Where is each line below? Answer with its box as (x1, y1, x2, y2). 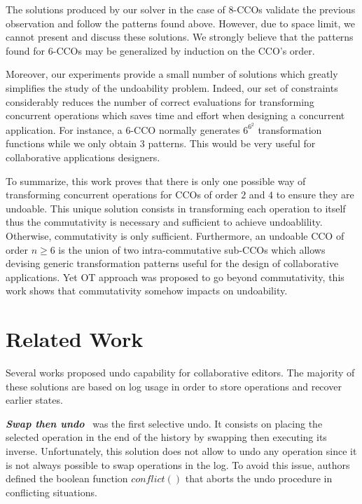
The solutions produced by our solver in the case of (6, 2, 225, 16)
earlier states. (6, 393, 63, 407)
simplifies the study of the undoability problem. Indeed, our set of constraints (6, 80, 338, 95)
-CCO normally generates (130, 122, 240, 137)
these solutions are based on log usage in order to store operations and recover (6, 379, 342, 393)
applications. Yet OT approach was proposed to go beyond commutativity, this (6, 269, 344, 284)
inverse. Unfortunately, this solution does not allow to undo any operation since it (6, 444, 357, 458)
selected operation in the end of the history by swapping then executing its (6, 430, 327, 444)
